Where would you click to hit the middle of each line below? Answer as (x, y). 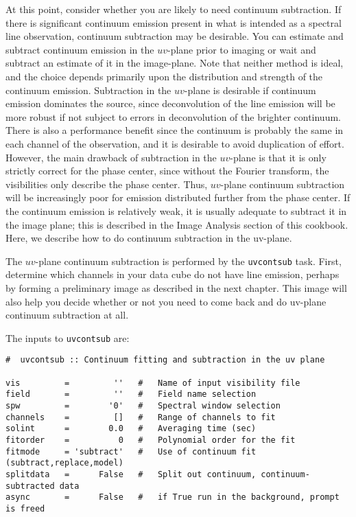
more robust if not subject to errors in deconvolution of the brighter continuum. (173, 116)
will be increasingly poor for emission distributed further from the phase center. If (178, 197)
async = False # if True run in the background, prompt (173, 497)
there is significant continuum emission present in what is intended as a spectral (174, 22)
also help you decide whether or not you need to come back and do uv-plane (166, 301)
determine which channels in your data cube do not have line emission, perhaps (173, 274)
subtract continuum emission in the (80, 49)
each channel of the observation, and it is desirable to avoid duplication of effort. (175, 143)
